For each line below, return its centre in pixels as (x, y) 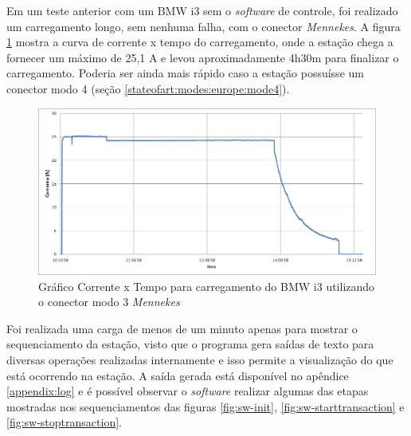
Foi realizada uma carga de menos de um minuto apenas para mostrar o (182, 328)
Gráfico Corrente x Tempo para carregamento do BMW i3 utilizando (207, 286)
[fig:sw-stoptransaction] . (64, 422)
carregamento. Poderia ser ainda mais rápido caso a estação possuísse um (185, 73)
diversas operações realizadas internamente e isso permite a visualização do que (200, 360)
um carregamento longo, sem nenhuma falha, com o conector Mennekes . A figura (204, 26)
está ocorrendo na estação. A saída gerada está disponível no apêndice (178, 375)
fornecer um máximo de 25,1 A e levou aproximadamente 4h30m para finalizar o (203, 57)
